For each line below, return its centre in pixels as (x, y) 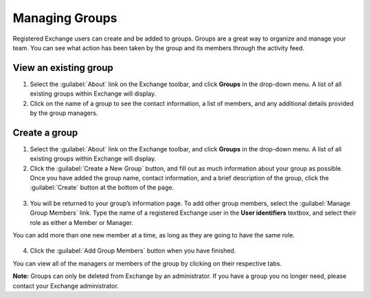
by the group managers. (64, 113)
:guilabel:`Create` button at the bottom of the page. (102, 188)
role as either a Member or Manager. (82, 222)
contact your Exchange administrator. (66, 286)
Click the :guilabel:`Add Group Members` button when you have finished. (133, 251)
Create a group (45, 132)
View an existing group (63, 68)
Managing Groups (65, 18)
